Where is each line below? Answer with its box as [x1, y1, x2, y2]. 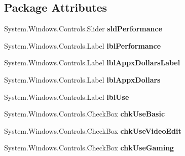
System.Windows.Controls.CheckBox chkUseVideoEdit [4, 125, 181, 136]
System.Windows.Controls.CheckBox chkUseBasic [4, 108, 165, 119]
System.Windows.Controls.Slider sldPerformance [4, 23, 162, 34]
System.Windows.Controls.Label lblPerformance [4, 40, 161, 51]
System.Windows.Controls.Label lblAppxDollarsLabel [4, 57, 180, 68]
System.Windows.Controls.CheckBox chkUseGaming [4, 142, 174, 153]
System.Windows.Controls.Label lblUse [4, 91, 129, 102]
